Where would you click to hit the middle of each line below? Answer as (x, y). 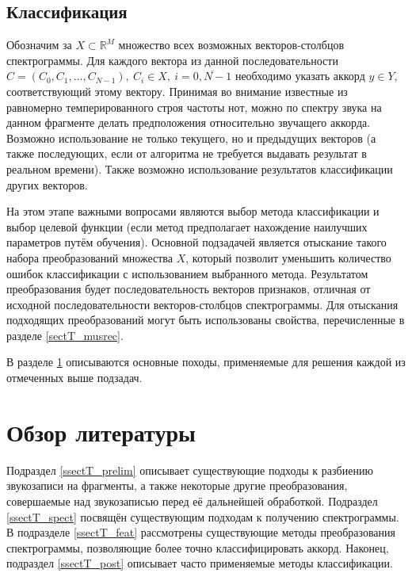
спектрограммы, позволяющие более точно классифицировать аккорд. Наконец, (198, 547)
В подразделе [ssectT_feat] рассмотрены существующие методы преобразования (201, 532)
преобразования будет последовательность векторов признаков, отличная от (189, 289)
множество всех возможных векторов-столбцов (231, 45)
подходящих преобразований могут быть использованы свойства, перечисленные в (206, 320)
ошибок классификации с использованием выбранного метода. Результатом (187, 273)
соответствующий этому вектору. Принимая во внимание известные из (177, 91)
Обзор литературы (101, 432)
